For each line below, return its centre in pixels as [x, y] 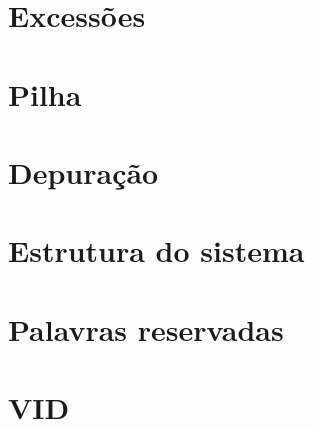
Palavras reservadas [146, 328]
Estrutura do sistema [156, 250]
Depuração [83, 171]
